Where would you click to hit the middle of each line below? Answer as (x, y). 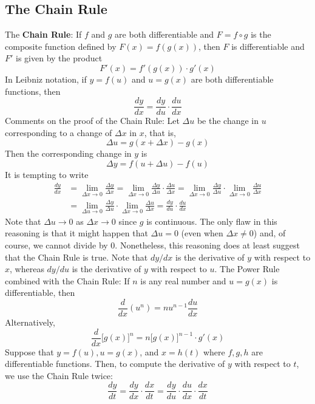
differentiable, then (40, 293)
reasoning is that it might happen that (76, 233)
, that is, (160, 132)
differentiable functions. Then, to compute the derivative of (115, 364)
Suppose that (29, 351)
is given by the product (59, 58)
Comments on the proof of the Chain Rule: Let (92, 121)
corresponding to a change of (59, 132)
